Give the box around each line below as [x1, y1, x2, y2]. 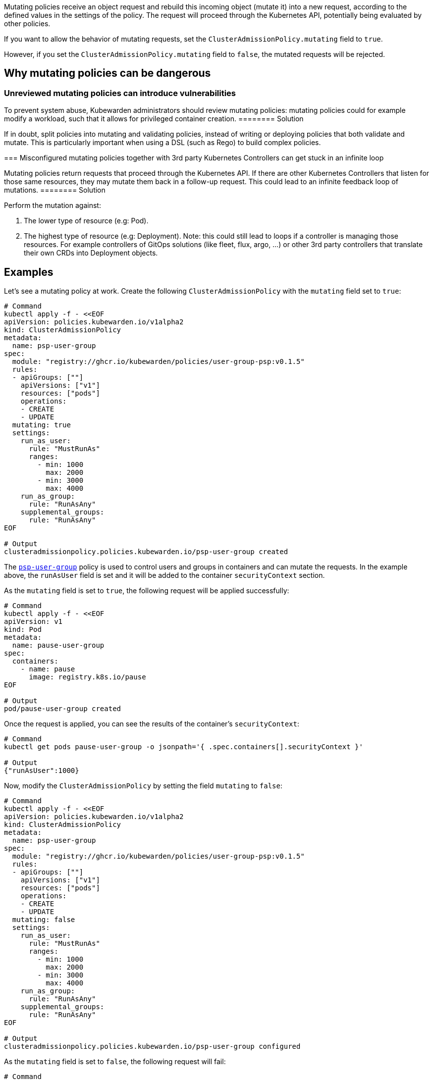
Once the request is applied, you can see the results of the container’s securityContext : [4, 720, 299, 728]
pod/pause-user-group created [4, 705, 121, 713]
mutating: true [12, 421, 71, 429]
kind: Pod [4, 625, 42, 634]
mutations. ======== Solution [4, 186, 106, 195]
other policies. [4, 19, 51, 28]
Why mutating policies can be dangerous [4, 67, 211, 80]
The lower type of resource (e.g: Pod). [24, 216, 149, 225]
